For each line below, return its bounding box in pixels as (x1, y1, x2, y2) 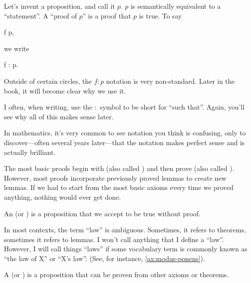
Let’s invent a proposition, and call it (4, 1, 115, 11)
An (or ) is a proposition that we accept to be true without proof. (4, 208, 201, 218)
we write (4, 43, 29, 53)
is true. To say (139, 10, 182, 20)
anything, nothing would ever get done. (4, 191, 121, 202)
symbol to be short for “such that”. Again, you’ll (99, 102, 245, 112)
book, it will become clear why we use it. (4, 85, 126, 95)
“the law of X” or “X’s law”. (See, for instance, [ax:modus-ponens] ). (4, 253, 205, 263)
